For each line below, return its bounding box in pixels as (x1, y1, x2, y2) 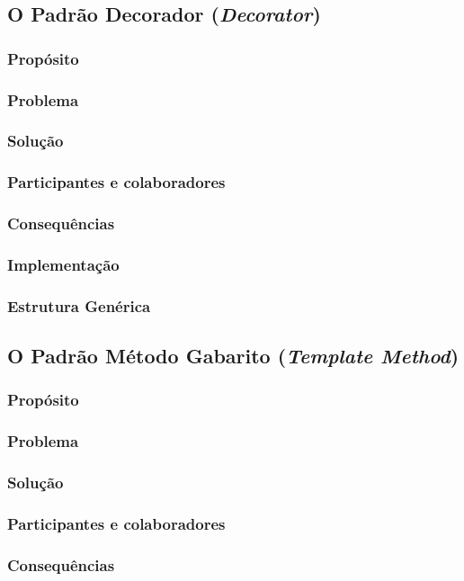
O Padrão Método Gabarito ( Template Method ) (7, 342, 460, 370)
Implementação (7, 253, 120, 275)
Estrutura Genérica (7, 294, 151, 317)
